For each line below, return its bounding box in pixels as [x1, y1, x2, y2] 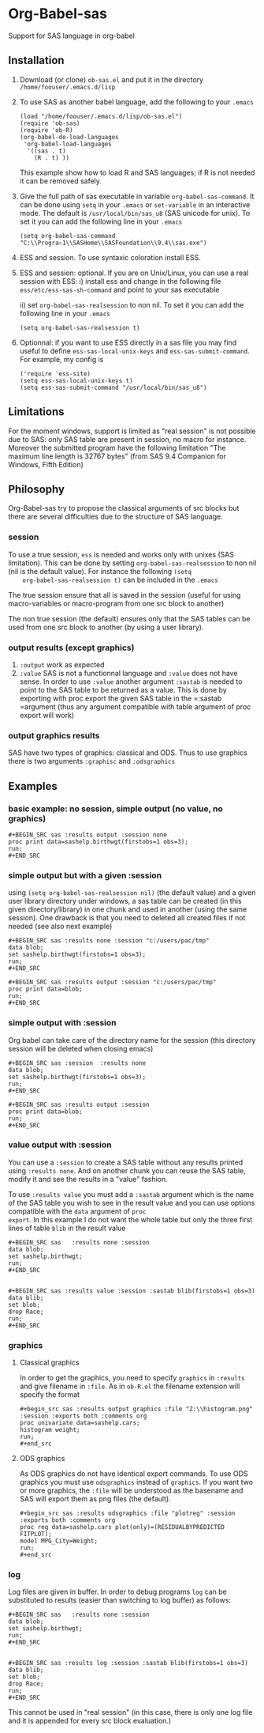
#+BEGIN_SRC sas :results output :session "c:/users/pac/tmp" [8, 978, 217, 987]
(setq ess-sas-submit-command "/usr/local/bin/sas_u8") [19, 383, 207, 391]
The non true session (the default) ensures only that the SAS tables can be [8, 614, 251, 623]
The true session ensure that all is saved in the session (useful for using [8, 590, 241, 599]
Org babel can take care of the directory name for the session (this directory [8, 1035, 256, 1044]
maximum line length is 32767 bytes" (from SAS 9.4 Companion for [8, 451, 227, 461]
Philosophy [8, 482, 65, 496]
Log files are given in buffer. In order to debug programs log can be [8, 1587, 227, 1597]
